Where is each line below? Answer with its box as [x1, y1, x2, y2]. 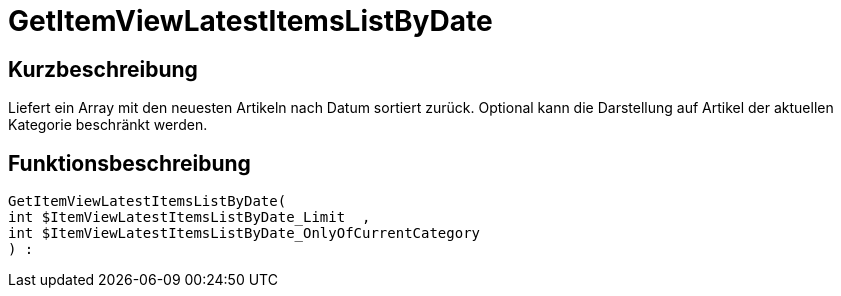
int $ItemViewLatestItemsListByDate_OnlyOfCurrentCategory [8, 225, 481, 242]
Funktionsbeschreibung [8, 150, 251, 176]
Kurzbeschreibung [8, 56, 198, 82]
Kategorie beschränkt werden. [8, 116, 208, 134]
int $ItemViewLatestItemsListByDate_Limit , [8, 209, 371, 226]
